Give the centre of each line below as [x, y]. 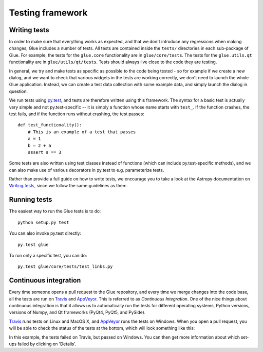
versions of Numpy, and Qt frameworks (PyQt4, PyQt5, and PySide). [77, 312]
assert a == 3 [45, 152]
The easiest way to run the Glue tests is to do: [55, 211]
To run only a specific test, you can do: [48, 255]
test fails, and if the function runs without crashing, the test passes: [77, 114]
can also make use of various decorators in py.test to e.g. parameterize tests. [86, 170]
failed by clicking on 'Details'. [47, 344]
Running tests [31, 200]
